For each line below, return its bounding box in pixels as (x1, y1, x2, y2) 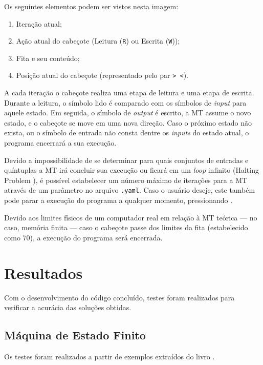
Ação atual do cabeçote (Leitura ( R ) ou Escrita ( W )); (16, 35, 180, 46)
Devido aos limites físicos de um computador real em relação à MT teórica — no (4, 212, 257, 222)
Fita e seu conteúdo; (16, 52, 80, 63)
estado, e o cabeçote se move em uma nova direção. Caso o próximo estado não (4, 117, 252, 128)
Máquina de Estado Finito (4, 327, 146, 343)
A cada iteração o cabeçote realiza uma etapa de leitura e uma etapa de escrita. (4, 87, 254, 98)
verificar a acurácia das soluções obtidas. (4, 302, 131, 313)
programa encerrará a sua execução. (4, 137, 117, 148)
